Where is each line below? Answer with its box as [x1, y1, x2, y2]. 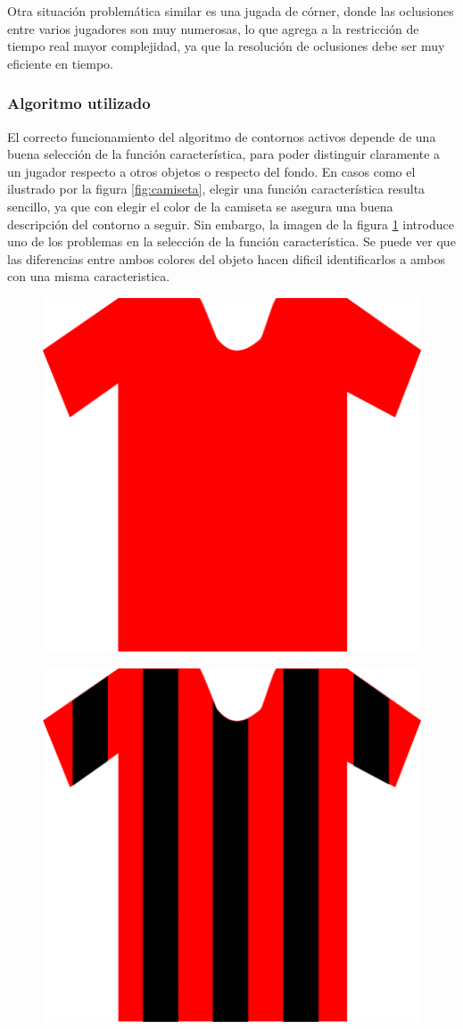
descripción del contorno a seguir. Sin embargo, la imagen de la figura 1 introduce [7, 214, 454, 233]
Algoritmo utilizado [7, 92, 151, 114]
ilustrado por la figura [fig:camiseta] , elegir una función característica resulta [7, 179, 426, 198]
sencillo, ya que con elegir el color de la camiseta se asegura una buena [7, 196, 393, 215]
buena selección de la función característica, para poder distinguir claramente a [7, 145, 441, 163]
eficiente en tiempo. [7, 54, 113, 72]
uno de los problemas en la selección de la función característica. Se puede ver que [7, 232, 456, 251]
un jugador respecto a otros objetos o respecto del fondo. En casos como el [7, 162, 416, 180]
